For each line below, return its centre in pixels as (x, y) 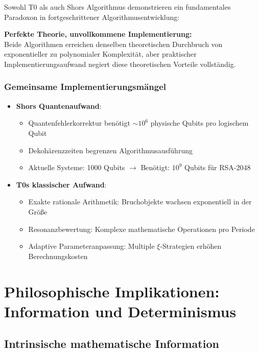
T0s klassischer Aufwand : (61, 184)
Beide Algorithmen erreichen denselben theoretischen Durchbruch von (113, 44)
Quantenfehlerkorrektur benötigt (79, 123)
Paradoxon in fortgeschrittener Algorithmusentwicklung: (92, 17)
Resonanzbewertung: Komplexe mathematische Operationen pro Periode (142, 229)
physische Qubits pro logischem (199, 123)
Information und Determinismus (120, 311)
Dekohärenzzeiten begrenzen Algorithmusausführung (110, 150)
